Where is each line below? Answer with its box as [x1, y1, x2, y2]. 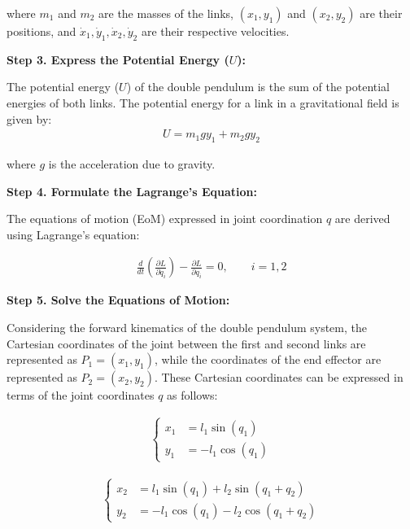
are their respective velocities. [141, 23, 290, 39]
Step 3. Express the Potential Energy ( [7, 50, 229, 68]
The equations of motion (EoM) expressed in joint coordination [7, 210, 323, 227]
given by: [7, 110, 52, 127]
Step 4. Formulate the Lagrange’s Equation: [7, 182, 258, 199]
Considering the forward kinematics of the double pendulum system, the [7, 319, 368, 335]
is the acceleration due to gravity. [48, 155, 216, 172]
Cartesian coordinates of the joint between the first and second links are [7, 334, 366, 352]
